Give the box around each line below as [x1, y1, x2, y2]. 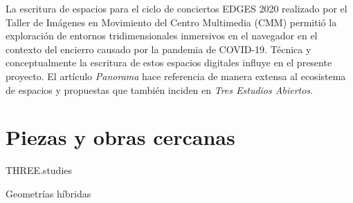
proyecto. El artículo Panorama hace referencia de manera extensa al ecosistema [6, 68, 346, 83]
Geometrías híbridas [6, 186, 91, 200]
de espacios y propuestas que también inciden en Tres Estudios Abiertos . [6, 82, 313, 97]
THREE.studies [6, 163, 73, 177]
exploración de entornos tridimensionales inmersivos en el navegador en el [6, 28, 318, 43]
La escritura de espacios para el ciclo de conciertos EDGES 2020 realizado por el [6, 1, 347, 15]
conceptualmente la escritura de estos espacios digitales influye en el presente [6, 55, 332, 70]
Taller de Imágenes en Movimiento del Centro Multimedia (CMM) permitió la [6, 14, 337, 29]
